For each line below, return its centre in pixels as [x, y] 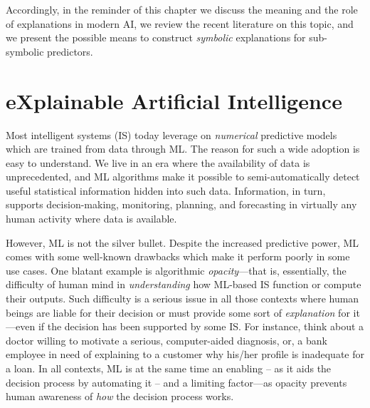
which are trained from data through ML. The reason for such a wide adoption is [183, 149]
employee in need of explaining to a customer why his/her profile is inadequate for [185, 354]
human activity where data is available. [91, 219]
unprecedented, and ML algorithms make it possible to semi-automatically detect [183, 177]
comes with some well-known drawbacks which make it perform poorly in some [178, 256]
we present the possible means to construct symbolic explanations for [156, 37]
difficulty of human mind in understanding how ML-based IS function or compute [184, 284]
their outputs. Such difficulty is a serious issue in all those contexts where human [183, 299]
